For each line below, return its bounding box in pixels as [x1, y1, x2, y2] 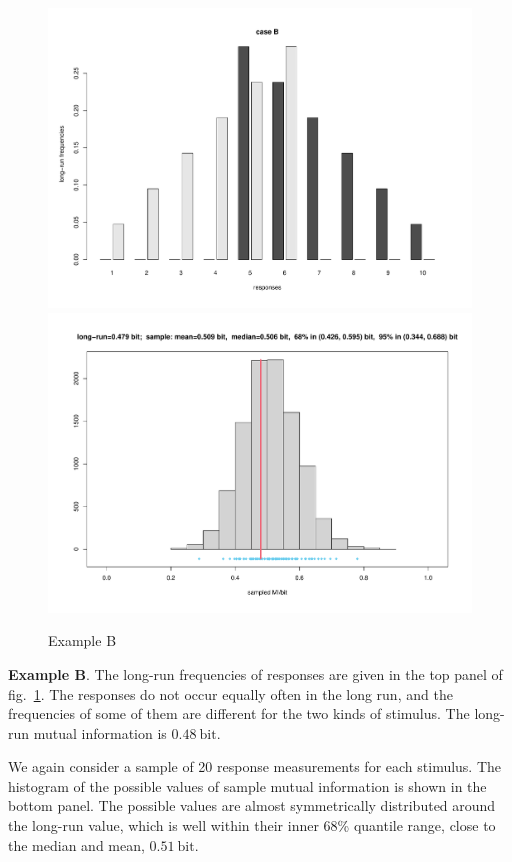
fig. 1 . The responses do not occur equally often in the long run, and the [8, 683, 453, 704]
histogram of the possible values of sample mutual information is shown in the [8, 775, 487, 796]
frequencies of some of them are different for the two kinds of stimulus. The [8, 703, 470, 724]
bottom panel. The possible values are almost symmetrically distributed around [8, 795, 496, 816]
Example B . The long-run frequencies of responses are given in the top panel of [8, 663, 503, 684]
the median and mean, [8, 834, 145, 855]
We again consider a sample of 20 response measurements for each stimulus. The [8, 756, 502, 777]
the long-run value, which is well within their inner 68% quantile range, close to [8, 815, 496, 836]
